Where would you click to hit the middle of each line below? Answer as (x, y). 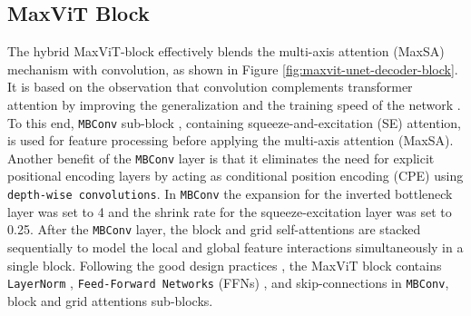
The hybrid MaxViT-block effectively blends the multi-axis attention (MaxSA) (226, 51)
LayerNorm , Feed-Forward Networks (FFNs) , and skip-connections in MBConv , (228, 283)
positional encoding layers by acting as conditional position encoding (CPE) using (235, 176)
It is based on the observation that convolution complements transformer (210, 87)
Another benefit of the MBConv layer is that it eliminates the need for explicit (221, 158)
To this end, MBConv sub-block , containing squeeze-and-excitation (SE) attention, (234, 122)
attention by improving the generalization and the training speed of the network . (234, 104)
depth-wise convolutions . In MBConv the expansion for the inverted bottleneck (230, 194)
